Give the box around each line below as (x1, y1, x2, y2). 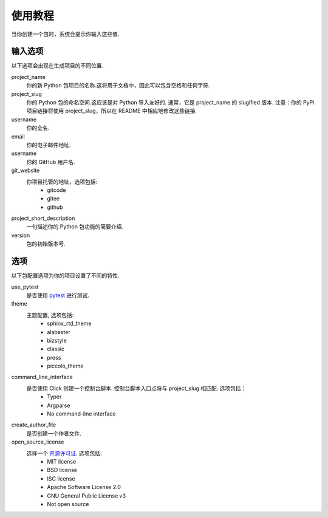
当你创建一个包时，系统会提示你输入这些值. (11, 30, 120, 38)
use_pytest (11, 283, 39, 290)
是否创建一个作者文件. (26, 430, 82, 437)
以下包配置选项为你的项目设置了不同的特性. (11, 272, 120, 279)
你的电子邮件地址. (26, 141, 71, 148)
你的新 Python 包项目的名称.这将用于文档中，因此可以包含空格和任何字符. (26, 82, 210, 89)
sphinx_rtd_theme (47, 320, 92, 327)
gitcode (47, 186, 66, 194)
